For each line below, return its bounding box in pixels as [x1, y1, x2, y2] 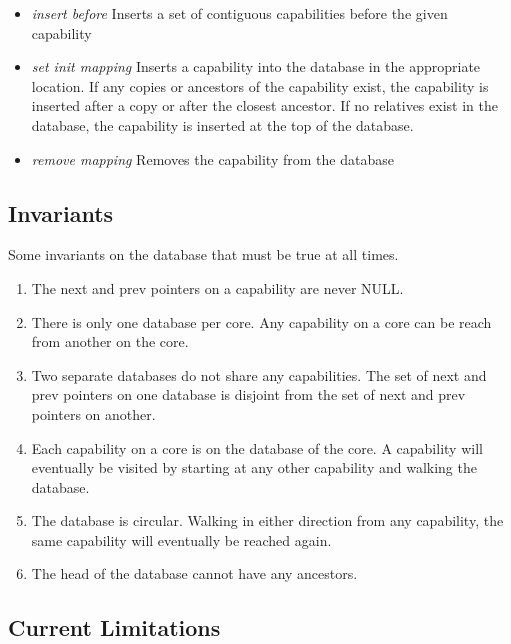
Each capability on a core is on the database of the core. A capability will [31, 437, 483, 458]
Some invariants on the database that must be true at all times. [8, 244, 399, 265]
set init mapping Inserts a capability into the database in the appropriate [31, 56, 481, 77]
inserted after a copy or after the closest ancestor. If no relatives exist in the [31, 95, 498, 116]
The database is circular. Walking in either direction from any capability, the [31, 510, 504, 531]
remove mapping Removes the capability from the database [31, 148, 394, 169]
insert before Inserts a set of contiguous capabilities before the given [31, 3, 448, 23]
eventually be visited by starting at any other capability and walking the [31, 457, 477, 478]
